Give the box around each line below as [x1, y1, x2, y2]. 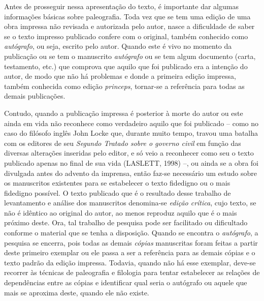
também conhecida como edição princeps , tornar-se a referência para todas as [4, 80, 245, 91]
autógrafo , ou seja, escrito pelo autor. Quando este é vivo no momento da [4, 41, 232, 51]
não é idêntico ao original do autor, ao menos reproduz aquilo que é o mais [4, 207, 237, 218]
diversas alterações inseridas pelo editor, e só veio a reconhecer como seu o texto [4, 147, 254, 158]
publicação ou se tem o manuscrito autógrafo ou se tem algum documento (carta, [4, 50, 256, 61]
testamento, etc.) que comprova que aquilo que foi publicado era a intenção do [4, 61, 248, 71]
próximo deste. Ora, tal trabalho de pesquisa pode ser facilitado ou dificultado [4, 217, 248, 228]
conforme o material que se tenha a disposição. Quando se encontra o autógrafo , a [4, 227, 258, 238]
